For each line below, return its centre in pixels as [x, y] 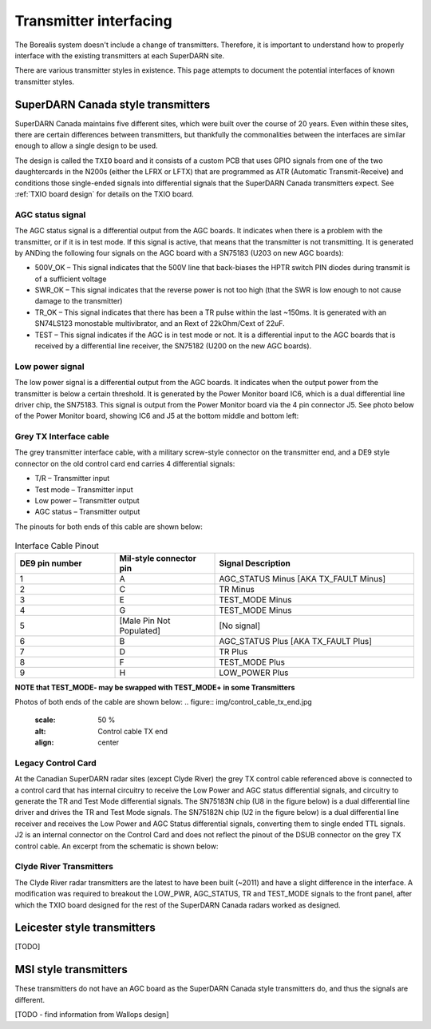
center [109, 742]
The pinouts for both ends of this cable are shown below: [109, 526]
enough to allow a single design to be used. [86, 146]
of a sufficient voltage [71, 279]
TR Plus [233, 651]
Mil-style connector [158, 558]
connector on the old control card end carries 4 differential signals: [125, 463]
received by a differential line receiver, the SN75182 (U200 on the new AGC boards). [173, 346]
